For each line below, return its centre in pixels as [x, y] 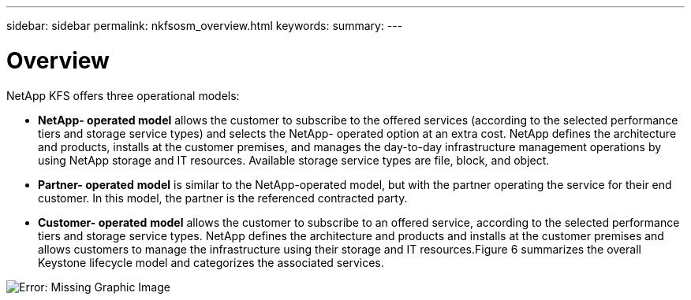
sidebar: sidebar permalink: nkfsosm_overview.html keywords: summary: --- [205, 26]
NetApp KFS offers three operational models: [123, 95]
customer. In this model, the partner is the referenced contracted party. [223, 198]
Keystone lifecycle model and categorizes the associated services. [211, 262]
